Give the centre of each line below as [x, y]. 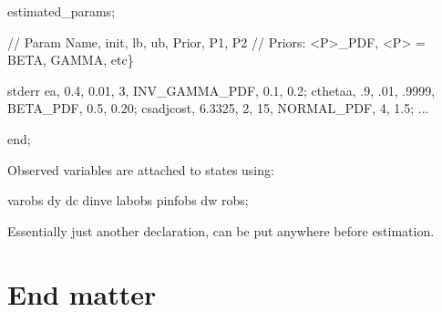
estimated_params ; [62, 11]
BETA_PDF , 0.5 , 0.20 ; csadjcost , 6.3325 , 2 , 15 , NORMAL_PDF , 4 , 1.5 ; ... [218, 108]
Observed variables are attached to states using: [141, 169]
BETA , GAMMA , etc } [71, 60]
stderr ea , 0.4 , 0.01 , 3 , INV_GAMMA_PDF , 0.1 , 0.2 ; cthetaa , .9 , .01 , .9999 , [221, 90]
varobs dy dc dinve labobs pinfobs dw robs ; [128, 200]
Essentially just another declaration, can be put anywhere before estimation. [221, 230]
